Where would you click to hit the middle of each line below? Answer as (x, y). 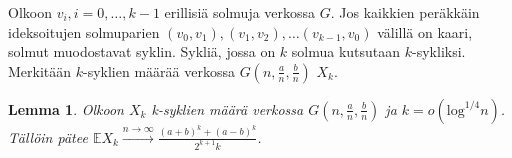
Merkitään (40, 70)
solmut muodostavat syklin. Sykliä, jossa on (142, 51)
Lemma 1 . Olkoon (66, 108)
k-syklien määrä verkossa (227, 108)
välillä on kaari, (425, 31)
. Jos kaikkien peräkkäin (405, 12)
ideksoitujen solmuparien (84, 31)
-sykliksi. (439, 51)
